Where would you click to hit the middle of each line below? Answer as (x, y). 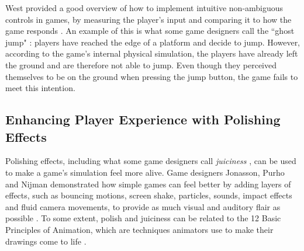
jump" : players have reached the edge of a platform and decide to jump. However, (153, 42)
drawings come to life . (46, 241)
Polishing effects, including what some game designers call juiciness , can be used (151, 161)
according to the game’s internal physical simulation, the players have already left (152, 53)
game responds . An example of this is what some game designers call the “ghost (150, 31)
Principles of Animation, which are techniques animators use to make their (139, 229)
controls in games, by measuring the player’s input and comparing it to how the (148, 19)
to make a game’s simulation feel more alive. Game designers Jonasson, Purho (145, 172)
